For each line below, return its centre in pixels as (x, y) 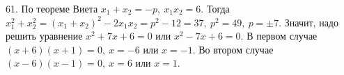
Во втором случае (236, 49)
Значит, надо (311, 22)
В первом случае (282, 36)
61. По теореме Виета (52, 8)
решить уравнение (44, 36)
